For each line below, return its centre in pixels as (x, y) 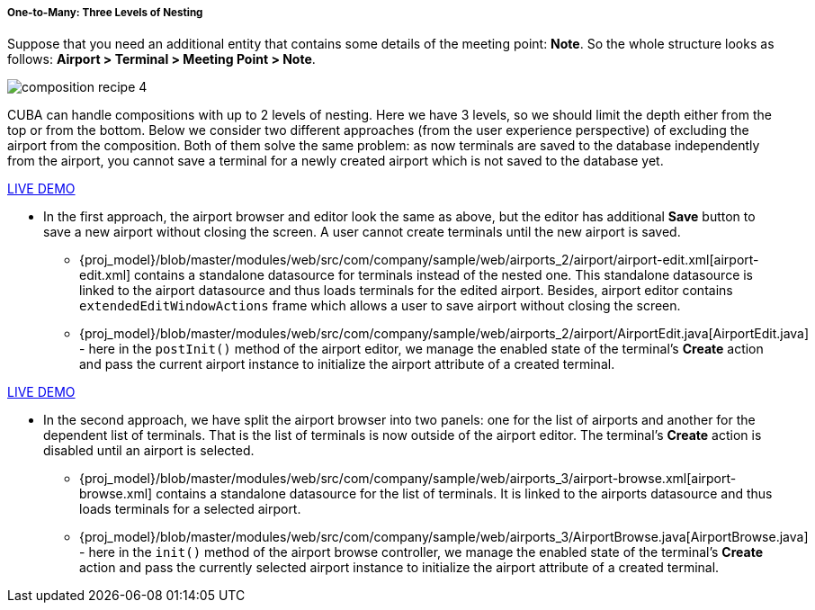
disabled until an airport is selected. (149, 451)
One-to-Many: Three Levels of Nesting (105, 13)
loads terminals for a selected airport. (190, 509)
